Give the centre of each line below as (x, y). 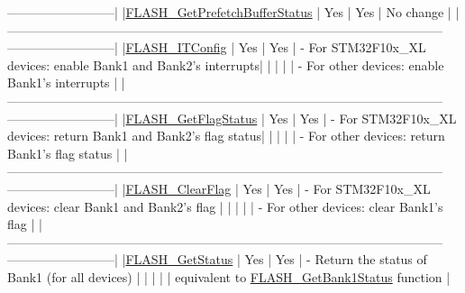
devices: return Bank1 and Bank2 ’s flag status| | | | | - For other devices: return (226, 136)
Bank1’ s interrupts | (63, 82)
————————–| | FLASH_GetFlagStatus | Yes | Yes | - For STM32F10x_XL (232, 118)
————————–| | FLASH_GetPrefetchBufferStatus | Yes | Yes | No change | (229, 12)
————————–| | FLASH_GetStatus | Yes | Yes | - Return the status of (217, 259)
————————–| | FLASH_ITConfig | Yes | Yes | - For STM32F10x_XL (217, 47)
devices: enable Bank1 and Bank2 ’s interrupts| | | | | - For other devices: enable (226, 64)
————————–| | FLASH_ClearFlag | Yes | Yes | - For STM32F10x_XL (219, 188)
